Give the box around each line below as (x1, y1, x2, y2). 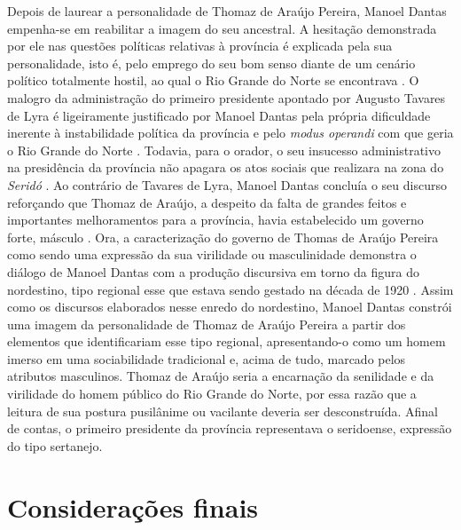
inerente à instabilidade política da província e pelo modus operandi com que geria (7, 123, 454, 142)
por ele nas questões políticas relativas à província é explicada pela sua (7, 36, 393, 55)
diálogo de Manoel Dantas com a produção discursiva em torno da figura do (7, 262, 419, 281)
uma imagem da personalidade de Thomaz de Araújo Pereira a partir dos (7, 314, 406, 333)
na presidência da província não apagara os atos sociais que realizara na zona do (7, 158, 444, 177)
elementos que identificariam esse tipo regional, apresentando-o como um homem (7, 332, 446, 351)
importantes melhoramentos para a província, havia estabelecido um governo (7, 210, 424, 229)
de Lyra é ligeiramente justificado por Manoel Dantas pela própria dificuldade (7, 106, 431, 124)
